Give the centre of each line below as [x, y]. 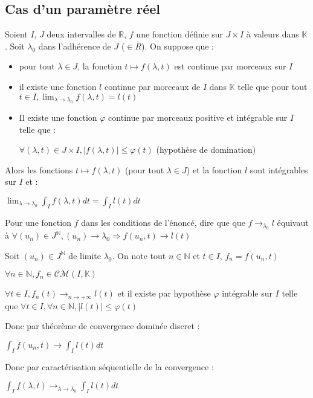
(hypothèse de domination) [206, 149]
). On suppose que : [178, 46]
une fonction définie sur [180, 34]
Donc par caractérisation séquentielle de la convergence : [109, 366]
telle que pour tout [273, 86]
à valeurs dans [273, 34]
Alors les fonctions [39, 169]
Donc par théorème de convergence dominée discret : [102, 326]
